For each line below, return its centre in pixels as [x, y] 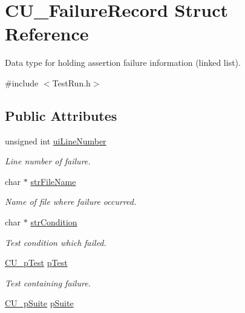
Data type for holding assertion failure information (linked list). [123, 63]
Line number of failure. [48, 161]
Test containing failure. [48, 282]
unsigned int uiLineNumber [56, 140]
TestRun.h [71, 82]
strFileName [53, 181]
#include [22, 82]
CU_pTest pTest [36, 263]
